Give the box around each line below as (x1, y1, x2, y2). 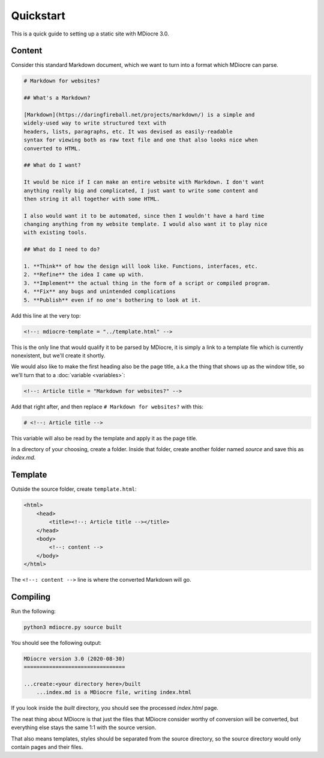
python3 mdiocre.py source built (23, 623, 122, 630)
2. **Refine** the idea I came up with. (23, 271, 144, 278)
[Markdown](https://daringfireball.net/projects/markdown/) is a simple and (23, 111, 255, 118)
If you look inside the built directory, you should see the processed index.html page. (11, 704, 219, 712)
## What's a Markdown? (23, 94, 91, 102)
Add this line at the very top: (11, 312, 81, 319)
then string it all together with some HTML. (23, 196, 160, 202)
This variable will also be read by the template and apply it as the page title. (11, 434, 197, 442)
